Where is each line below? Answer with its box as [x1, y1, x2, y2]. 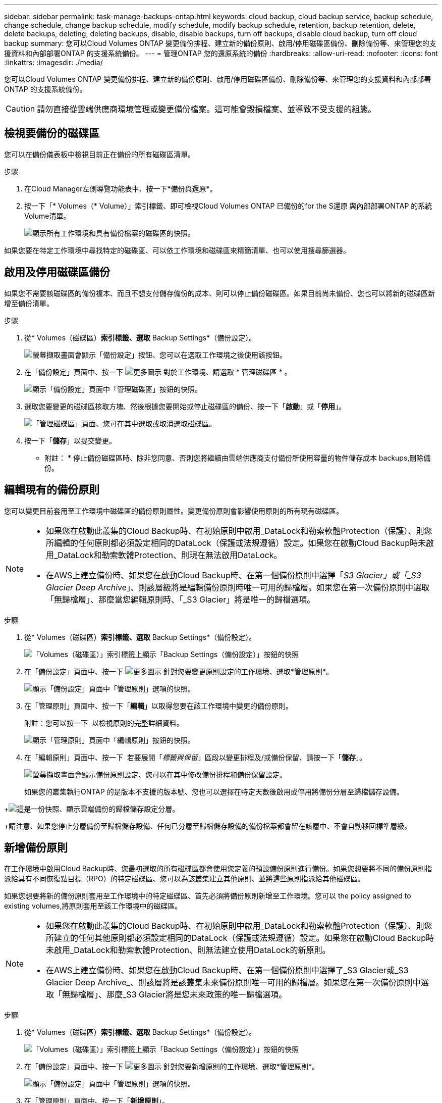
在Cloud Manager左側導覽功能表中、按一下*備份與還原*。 [24, 184, 217, 193]
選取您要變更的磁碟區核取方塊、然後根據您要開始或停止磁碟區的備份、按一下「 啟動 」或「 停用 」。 [24, 402, 346, 411]
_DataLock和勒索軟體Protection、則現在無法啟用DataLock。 [54, 549, 282, 560]
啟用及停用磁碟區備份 [4, 266, 110, 279]
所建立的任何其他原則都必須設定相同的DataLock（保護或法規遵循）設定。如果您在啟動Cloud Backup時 [46, 933, 434, 943]
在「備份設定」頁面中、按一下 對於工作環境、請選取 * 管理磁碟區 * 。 [24, 367, 292, 376]
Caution [6, 104, 35, 114]
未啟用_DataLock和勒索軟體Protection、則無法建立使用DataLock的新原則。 [46, 945, 330, 956]
